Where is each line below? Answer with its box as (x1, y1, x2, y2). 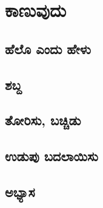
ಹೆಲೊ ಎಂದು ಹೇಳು (5, 39, 91, 58)
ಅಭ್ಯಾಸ (5, 182, 35, 201)
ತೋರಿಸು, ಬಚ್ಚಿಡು (5, 111, 81, 130)
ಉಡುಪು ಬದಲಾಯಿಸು (5, 147, 98, 165)
